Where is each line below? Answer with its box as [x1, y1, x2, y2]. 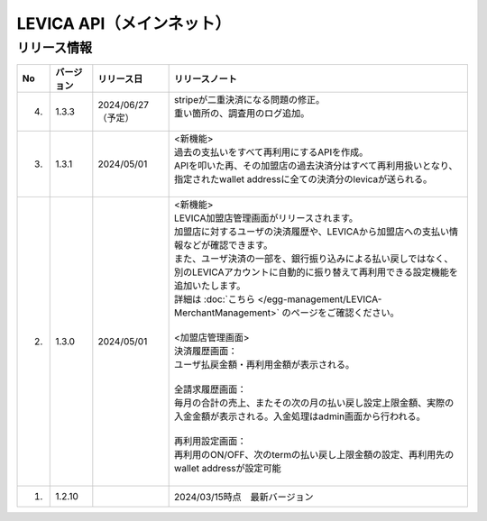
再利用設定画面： [174, 435, 247, 448]
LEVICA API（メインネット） [16, 14, 232, 33]
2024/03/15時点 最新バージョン [174, 491, 314, 504]
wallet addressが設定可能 [174, 462, 281, 475]
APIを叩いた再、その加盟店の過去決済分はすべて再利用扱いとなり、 [174, 160, 458, 172]
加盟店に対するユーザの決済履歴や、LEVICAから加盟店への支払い [174, 225, 450, 238]
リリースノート [174, 73, 238, 86]
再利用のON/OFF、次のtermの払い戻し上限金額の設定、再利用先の [174, 449, 455, 462]
